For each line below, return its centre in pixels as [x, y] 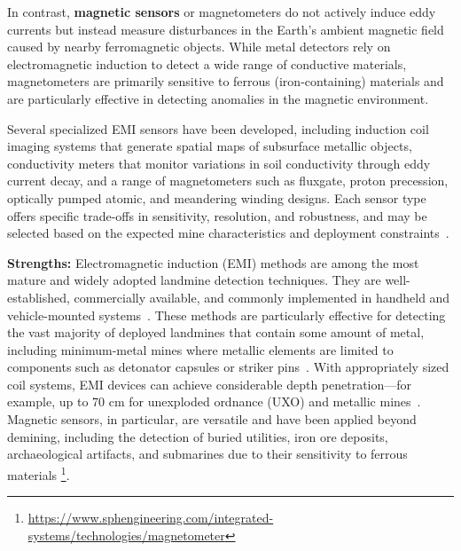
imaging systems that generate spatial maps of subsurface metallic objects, [210, 146]
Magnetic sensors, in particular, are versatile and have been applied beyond [212, 419]
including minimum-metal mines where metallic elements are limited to [200, 349]
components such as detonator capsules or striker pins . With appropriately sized [228, 367]
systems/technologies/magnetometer [126, 535]
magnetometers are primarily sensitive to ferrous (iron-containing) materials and [226, 81]
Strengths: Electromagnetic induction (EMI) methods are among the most [213, 262]
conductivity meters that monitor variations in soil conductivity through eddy [219, 163]
